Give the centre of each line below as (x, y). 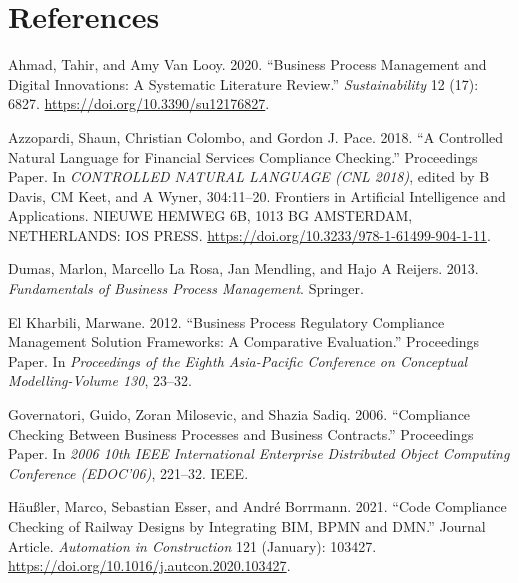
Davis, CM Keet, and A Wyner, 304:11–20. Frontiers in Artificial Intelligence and (257, 195)
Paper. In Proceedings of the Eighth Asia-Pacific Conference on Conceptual (238, 360)
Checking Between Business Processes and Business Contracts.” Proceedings (241, 433)
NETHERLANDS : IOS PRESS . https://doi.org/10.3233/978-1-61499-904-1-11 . (249, 234)
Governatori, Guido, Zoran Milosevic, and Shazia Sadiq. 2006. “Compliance (239, 414)
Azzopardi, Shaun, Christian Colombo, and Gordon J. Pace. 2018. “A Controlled (256, 136)
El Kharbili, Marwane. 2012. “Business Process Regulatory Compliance (226, 321)
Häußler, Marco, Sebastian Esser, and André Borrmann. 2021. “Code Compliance (257, 506)
